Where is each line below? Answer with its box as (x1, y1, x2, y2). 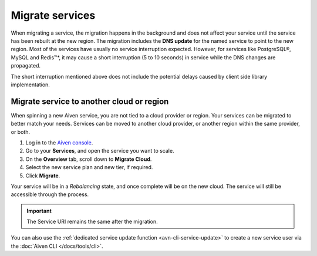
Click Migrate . (25, 172, 60, 179)
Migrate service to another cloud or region (11, 96, 169, 106)
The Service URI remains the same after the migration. (26, 218, 158, 225)
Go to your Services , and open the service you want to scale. (25, 147, 174, 154)
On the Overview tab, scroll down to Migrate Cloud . (25, 156, 152, 163)
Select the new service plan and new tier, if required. (25, 164, 153, 171)
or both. (11, 128, 31, 135)
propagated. (11, 62, 41, 69)
